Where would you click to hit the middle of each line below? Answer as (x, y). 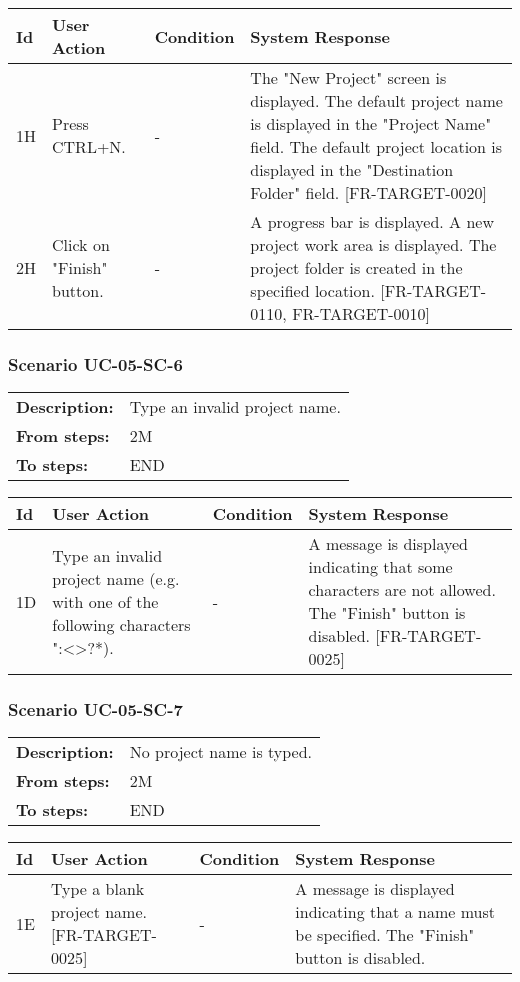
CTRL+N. (89, 146)
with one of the (105, 601)
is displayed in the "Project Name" (371, 123)
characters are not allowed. (402, 590)
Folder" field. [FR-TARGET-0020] (368, 192)
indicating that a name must (395, 912)
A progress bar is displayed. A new (372, 221)
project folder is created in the (356, 267)
